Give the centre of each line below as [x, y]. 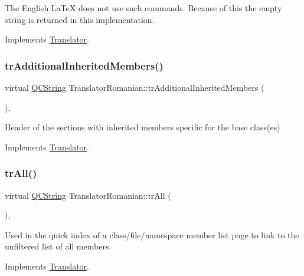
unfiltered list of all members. [58, 246]
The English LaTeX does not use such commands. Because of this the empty [143, 8]
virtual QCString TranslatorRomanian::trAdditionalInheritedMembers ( [135, 87]
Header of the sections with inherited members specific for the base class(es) [143, 127]
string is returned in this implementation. [80, 19]
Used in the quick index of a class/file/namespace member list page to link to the [152, 234]
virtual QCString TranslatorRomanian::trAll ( [88, 195]
